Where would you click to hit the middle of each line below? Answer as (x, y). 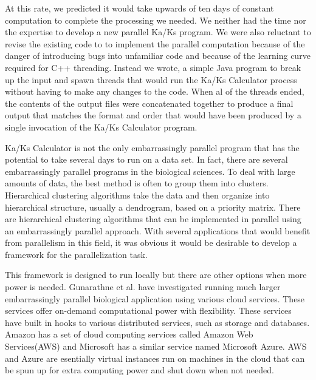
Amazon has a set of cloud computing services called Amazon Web (129, 334)
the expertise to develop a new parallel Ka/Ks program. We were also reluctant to (158, 32)
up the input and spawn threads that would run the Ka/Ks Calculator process (151, 79)
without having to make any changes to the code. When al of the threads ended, (155, 91)
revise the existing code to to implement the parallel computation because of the (155, 43)
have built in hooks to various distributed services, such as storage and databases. (157, 322)
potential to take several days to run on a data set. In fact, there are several (146, 159)
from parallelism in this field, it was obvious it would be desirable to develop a (151, 243)
